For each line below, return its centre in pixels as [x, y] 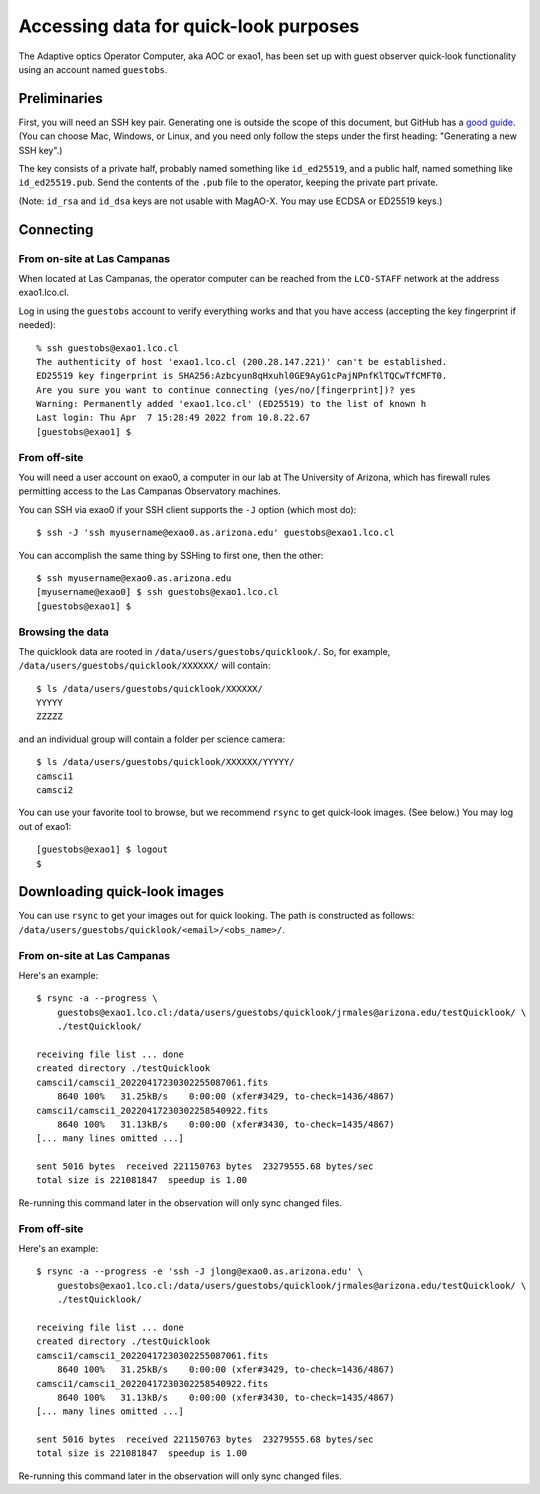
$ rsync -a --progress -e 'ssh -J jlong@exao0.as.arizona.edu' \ [200, 1271]
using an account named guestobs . [93, 69]
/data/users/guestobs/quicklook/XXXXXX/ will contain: [144, 666]
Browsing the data [64, 632]
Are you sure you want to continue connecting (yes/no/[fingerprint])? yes [226, 389]
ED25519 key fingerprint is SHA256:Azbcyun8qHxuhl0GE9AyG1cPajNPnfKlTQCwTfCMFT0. [242, 376]
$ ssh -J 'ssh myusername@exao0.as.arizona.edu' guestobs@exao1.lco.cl [215, 533]
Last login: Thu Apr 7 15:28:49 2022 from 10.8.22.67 [173, 418]
